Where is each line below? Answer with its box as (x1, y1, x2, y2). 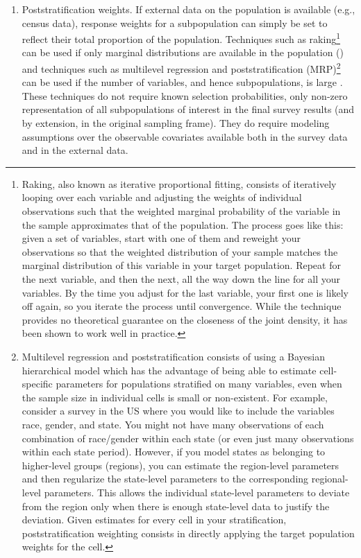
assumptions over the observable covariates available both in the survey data (22, 129, 348, 143)
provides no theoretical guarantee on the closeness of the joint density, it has (22, 312, 348, 326)
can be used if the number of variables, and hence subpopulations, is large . (22, 75, 343, 89)
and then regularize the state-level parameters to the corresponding (22, 471, 309, 486)
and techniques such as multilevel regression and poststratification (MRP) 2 (22, 60, 341, 76)
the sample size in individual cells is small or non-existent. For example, (22, 390, 328, 404)
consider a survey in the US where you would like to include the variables (22, 403, 335, 418)
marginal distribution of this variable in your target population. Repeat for (22, 258, 341, 272)
